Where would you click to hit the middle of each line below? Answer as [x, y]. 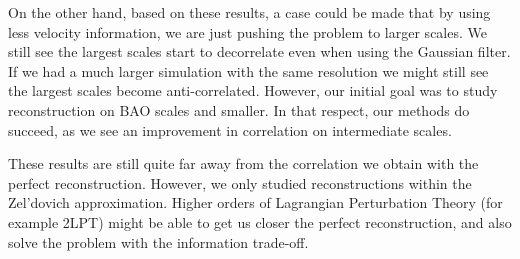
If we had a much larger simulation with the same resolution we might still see [248, 70]
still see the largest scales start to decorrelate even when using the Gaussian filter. [259, 51]
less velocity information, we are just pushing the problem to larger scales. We [247, 31]
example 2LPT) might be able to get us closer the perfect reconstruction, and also [260, 221]
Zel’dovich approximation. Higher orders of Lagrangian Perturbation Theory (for [255, 202]
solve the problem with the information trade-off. [158, 241]
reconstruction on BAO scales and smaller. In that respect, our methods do [239, 109]
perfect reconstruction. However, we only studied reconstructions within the [240, 182]
